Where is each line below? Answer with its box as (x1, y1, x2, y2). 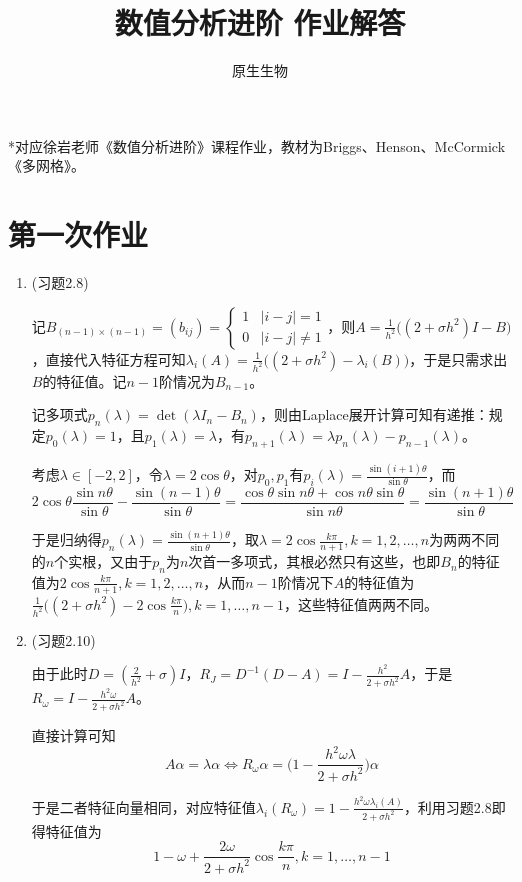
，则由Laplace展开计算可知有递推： (259, 404, 489, 425)
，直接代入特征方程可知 (31, 348, 186, 369)
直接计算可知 (31, 725, 116, 746)
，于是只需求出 (409, 348, 508, 369)
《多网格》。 (8, 155, 85, 176)
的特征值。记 (42, 370, 127, 391)
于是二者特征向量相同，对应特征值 (31, 796, 256, 817)
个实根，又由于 (54, 551, 153, 572)
